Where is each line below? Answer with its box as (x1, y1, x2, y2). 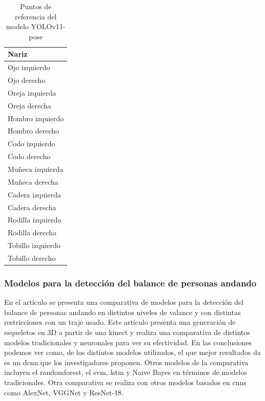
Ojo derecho (8, 75, 46, 85)
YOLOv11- (31, 21, 66, 32)
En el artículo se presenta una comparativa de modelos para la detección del (4, 297, 243, 307)
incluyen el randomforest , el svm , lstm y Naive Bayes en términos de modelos (4, 367, 248, 377)
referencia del (15, 11, 57, 21)
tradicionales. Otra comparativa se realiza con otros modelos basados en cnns (4, 376, 247, 387)
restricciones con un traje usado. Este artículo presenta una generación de (4, 317, 236, 327)
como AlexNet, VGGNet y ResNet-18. (4, 387, 124, 397)
